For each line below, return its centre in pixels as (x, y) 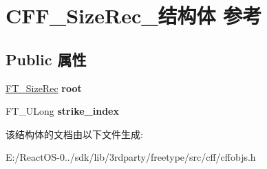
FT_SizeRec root (44, 88)
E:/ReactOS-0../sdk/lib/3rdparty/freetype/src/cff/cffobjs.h (131, 157)
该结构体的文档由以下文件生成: (74, 134)
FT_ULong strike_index (62, 111)
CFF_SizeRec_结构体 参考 (134, 15)
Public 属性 (46, 59)
